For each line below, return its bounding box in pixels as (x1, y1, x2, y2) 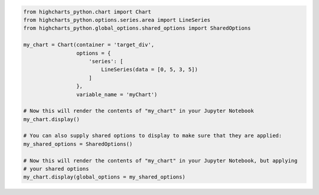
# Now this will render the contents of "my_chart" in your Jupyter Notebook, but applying (23, 157, 298, 164)
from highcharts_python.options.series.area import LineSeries (23, 17, 211, 23)
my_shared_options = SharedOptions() (23, 141, 133, 147)
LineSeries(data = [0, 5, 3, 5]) (101, 66, 198, 73)
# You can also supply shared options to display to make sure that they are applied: (23, 132, 282, 139)
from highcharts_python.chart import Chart (23, 8, 152, 15)
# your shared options (23, 165, 89, 173)
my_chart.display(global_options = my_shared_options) (23, 174, 185, 180)
